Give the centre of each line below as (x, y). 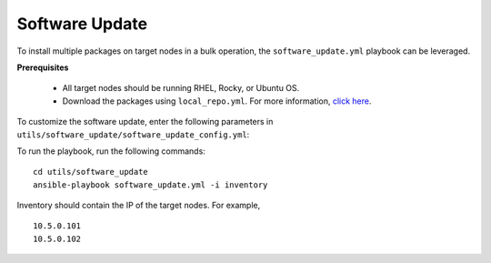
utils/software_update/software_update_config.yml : (133, 134)
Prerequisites (43, 67)
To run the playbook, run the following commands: (111, 151)
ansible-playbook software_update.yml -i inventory (150, 185)
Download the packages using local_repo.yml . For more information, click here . (217, 101)
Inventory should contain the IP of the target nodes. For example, (139, 206)
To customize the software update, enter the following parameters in (145, 122)
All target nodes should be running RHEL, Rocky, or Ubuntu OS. (181, 88)
